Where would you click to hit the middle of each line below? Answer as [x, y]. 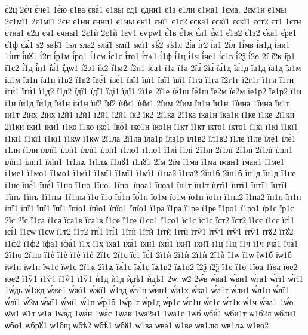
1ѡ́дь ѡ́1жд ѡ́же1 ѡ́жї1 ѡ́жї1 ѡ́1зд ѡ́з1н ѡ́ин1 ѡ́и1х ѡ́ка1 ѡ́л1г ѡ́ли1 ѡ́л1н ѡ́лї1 [147, 290]
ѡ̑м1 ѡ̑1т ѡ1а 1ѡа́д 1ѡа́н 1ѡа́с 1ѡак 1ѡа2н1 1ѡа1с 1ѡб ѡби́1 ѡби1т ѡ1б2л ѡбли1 [151, 313]
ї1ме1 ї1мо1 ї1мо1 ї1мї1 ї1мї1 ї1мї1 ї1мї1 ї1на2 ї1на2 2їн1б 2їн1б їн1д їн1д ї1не [150, 173]
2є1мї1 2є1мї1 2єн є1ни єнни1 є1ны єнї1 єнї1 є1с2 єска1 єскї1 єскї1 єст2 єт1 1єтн [153, 21]
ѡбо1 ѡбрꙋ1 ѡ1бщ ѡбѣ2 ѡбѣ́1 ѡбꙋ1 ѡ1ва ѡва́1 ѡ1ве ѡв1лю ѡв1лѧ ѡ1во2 [137, 325]
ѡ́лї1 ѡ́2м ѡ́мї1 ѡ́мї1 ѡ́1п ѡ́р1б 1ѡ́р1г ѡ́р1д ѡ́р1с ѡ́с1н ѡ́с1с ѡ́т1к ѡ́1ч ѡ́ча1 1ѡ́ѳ [149, 301]
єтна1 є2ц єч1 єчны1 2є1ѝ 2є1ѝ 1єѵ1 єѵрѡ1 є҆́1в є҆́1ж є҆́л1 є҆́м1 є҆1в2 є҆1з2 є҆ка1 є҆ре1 [151, 33]
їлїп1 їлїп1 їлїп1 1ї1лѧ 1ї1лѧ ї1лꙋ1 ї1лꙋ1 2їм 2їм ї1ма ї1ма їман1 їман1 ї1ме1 [145, 161]
